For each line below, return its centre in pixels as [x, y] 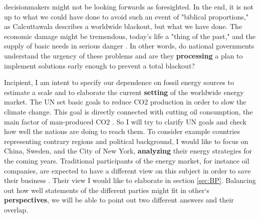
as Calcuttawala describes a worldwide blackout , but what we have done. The [123, 26]
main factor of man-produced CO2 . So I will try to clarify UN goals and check [125, 121]
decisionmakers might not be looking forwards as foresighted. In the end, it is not [129, 6]
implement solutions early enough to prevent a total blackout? [99, 65]
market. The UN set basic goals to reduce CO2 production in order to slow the [125, 102]
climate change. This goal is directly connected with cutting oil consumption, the [128, 111]
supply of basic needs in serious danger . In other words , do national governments [129, 46]
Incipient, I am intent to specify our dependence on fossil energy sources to [119, 82]
